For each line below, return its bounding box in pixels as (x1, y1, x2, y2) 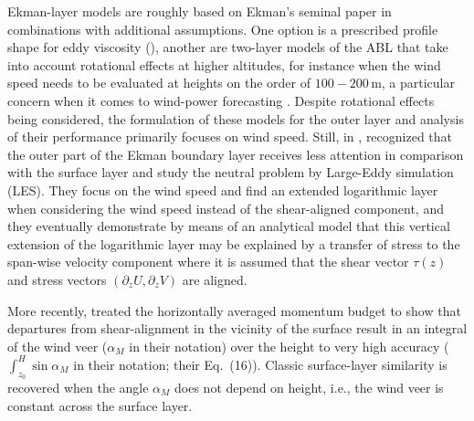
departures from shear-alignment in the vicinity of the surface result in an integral (7, 319, 468, 338)
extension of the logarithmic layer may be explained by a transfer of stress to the (7, 234, 460, 253)
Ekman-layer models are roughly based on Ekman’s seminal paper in (7, 2, 392, 20)
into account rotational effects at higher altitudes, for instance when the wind (7, 55, 441, 74)
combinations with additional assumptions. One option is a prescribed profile (7, 19, 438, 38)
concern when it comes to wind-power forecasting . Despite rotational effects (7, 90, 435, 110)
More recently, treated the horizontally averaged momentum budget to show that (7, 300, 461, 320)
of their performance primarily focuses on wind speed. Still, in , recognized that (7, 127, 453, 146)
